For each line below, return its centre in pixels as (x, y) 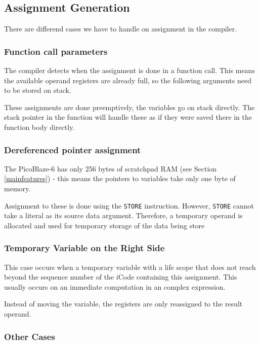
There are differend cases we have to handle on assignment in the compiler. (121, 29)
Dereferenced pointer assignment (73, 149)
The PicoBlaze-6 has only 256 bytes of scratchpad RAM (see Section (111, 168)
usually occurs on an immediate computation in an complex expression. (115, 286)
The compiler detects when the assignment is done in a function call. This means (129, 70)
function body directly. (39, 127)
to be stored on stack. (38, 90)
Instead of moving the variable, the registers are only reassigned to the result (123, 304)
